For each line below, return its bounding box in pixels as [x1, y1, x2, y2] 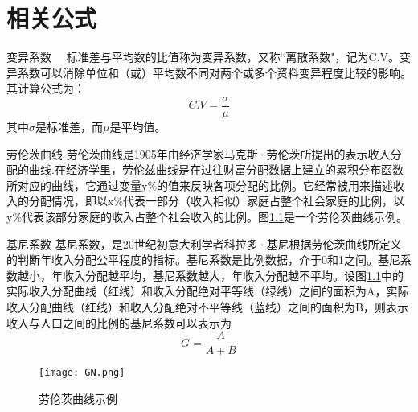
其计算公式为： [6, 80, 85, 97]
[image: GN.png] [39, 367, 125, 379]
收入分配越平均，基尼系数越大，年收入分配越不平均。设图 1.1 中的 [62, 266, 404, 283]
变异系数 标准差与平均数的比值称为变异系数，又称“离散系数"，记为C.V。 [6, 48, 400, 65]
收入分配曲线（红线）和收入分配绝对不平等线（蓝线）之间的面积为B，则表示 [6, 298, 408, 315]
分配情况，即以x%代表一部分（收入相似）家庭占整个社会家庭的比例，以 [28, 192, 405, 209]
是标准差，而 [35, 117, 103, 134]
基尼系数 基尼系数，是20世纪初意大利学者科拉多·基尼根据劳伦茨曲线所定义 [6, 235, 402, 252]
